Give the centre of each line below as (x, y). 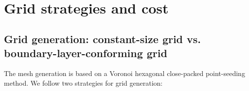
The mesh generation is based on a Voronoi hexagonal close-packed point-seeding (124, 73)
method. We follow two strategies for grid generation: (83, 83)
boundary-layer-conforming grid (86, 53)
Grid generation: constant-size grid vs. (103, 38)
